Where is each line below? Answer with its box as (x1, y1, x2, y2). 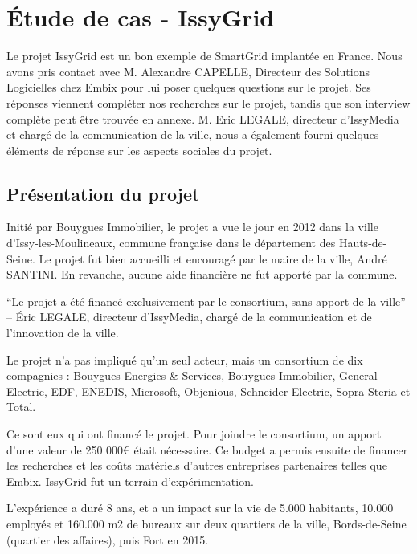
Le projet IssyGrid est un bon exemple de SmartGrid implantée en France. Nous (6, 47, 403, 64)
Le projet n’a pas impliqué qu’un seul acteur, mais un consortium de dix (6, 351, 363, 368)
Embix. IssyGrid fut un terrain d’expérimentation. (6, 472, 254, 489)
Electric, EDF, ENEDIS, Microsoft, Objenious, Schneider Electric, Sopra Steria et (6, 382, 411, 399)
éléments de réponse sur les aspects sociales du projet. (6, 141, 272, 158)
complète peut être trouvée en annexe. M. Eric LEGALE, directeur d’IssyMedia (6, 110, 399, 127)
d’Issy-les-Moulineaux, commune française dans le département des (6, 234, 336, 251)
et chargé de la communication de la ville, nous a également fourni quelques (6, 126, 379, 143)
